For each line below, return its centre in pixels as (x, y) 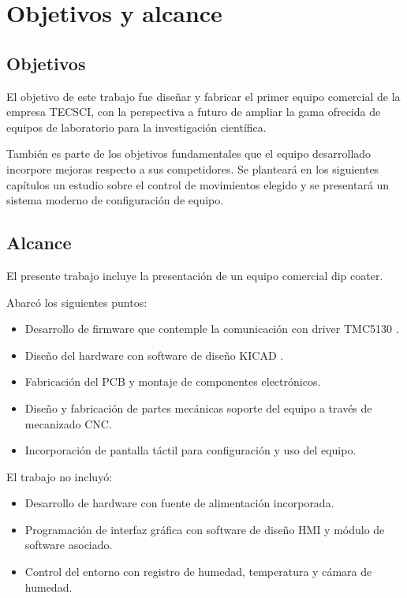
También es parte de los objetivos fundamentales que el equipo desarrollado (189, 153)
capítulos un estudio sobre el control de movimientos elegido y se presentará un (198, 184)
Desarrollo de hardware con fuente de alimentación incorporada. (179, 503)
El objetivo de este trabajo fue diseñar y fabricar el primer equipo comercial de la (203, 96)
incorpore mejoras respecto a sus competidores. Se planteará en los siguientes (193, 168)
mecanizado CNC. (68, 423)
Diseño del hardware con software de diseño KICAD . (154, 355)
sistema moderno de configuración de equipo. (115, 200)
